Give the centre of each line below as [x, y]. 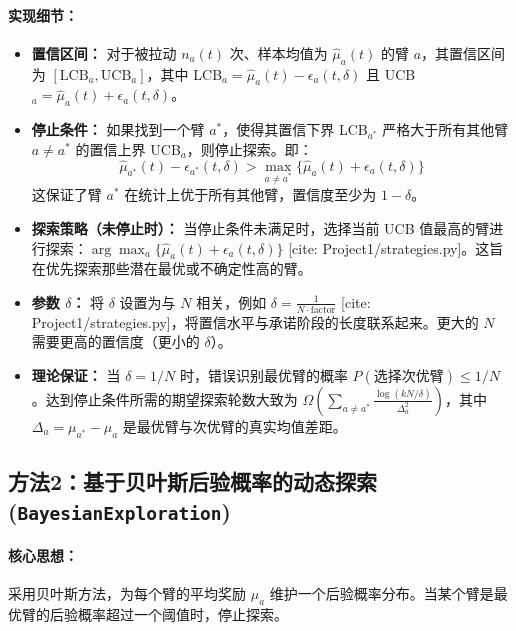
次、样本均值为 [278, 52]
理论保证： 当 [76, 374]
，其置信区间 [463, 52]
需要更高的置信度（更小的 [115, 341]
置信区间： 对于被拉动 [104, 52]
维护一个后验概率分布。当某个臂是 [381, 593]
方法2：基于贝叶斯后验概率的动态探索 [193, 481]
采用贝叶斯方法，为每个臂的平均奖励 [127, 593]
